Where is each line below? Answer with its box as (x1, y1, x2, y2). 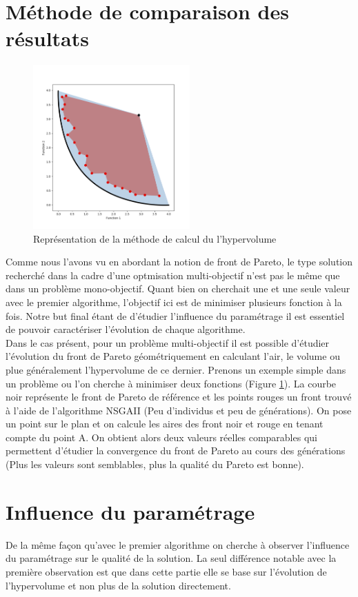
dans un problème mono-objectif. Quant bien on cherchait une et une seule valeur (6, 281, 350, 296)
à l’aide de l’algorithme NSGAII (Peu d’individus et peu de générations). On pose (6, 403, 352, 417)
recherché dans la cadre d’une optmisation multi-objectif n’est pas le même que (6, 267, 340, 282)
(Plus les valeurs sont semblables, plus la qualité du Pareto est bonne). (6, 457, 304, 472)
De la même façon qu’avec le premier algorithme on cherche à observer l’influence (6, 537, 350, 552)
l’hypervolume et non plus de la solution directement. (6, 578, 231, 592)
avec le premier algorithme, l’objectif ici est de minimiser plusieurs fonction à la (6, 294, 342, 309)
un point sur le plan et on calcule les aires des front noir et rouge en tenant (6, 416, 324, 431)
